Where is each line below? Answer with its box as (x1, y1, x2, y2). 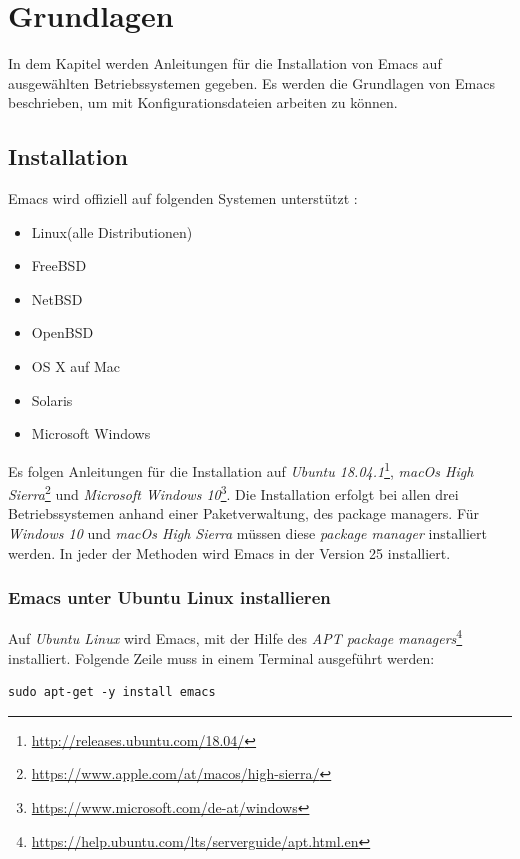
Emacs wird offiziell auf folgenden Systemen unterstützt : (8, 188, 358, 209)
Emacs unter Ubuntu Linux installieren (8, 585, 331, 610)
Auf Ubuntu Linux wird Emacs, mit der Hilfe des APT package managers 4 (8, 625, 463, 649)
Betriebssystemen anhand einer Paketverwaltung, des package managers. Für (8, 503, 480, 524)
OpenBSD (31, 322, 94, 343)
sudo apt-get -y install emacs (8, 685, 216, 700)
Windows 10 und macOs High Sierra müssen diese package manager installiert (8, 522, 487, 543)
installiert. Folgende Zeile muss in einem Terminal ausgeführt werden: (8, 647, 435, 668)
